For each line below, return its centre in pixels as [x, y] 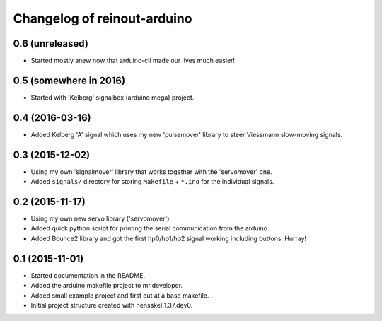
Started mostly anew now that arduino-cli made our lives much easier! [133, 61]
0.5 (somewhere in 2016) [69, 80]
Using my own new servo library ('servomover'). [101, 218]
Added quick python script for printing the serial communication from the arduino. [150, 228]
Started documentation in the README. [88, 275]
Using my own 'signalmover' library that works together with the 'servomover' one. [151, 171]
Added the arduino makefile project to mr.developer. [107, 286]
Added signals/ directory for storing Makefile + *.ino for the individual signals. [152, 182]
